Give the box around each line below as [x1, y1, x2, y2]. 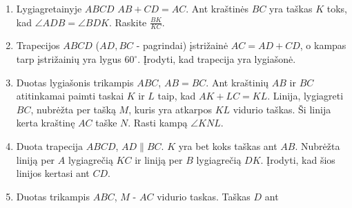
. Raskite [108, 15, 147, 29]
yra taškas [269, 1, 313, 15]
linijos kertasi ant [16, 166, 90, 180]
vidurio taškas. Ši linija [233, 102, 331, 116]
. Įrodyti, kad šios [260, 152, 335, 167]
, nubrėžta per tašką [30, 102, 116, 116]
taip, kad [157, 88, 196, 103]
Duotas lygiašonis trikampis [16, 75, 134, 89]
